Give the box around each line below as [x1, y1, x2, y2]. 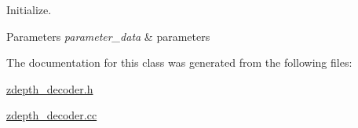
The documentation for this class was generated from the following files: [6, 54, 353, 71]
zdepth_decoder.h [6, 80, 93, 97]
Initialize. [6, 2, 52, 17]
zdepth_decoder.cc [6, 107, 97, 123]
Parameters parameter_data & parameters [6, 27, 210, 44]
